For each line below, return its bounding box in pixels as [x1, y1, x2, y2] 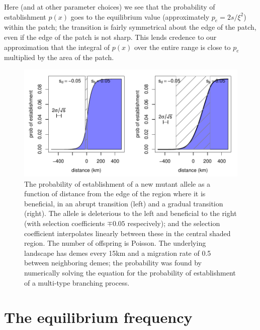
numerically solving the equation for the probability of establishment [24, 267, 236, 278]
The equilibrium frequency [4, 307, 193, 327]
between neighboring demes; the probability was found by [24, 257, 202, 268]
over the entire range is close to [134, 41, 231, 52]
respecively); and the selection [127, 217, 220, 228]
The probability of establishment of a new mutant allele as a [24, 178, 211, 189]
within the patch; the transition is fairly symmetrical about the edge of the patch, [4, 22, 256, 32]
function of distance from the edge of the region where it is [24, 188, 206, 199]
